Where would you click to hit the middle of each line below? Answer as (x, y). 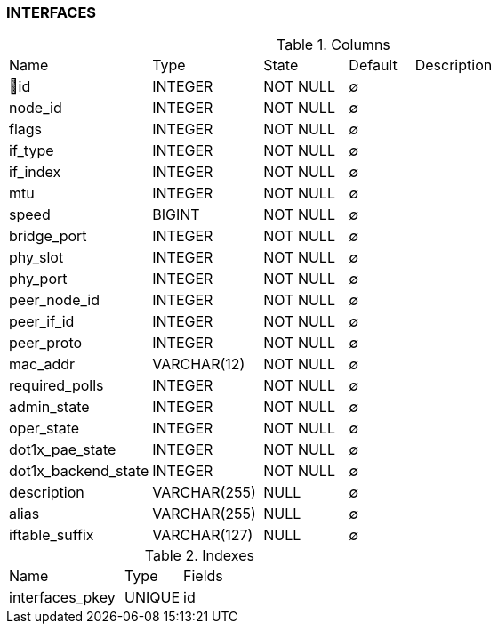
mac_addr (42, 364)
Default (373, 65)
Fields (203, 576)
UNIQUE (153, 598)
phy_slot (36, 258)
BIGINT (176, 215)
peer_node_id (54, 300)
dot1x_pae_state (63, 450)
